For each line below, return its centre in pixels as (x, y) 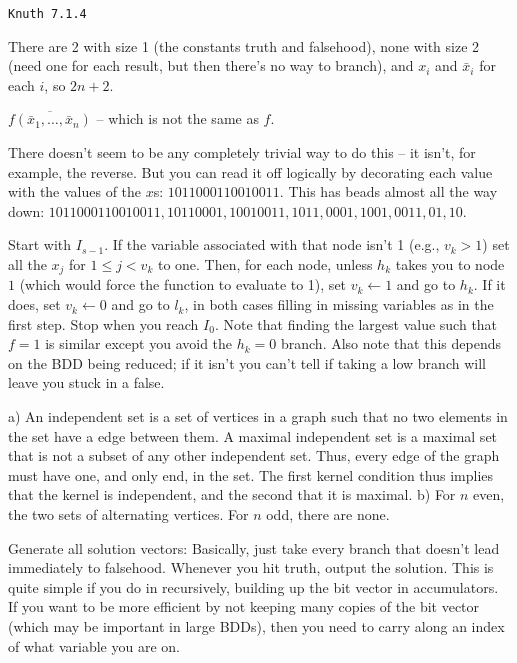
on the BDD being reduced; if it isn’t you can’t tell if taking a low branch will (247, 362)
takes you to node (450, 264)
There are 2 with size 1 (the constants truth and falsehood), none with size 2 (244, 45)
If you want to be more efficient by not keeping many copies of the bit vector (244, 606)
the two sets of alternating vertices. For (128, 513)
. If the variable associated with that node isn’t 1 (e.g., (272, 244)
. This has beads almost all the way (388, 191)
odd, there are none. (328, 513)
